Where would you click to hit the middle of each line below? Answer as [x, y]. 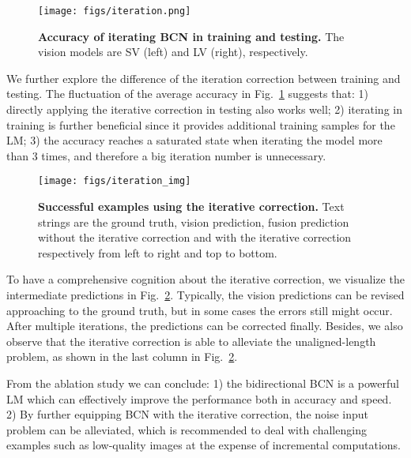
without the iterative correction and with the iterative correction [195, 237]
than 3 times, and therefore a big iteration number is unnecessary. [166, 155]
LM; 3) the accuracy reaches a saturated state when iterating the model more [194, 140]
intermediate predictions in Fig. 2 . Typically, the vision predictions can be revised [205, 295]
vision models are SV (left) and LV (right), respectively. [173, 52]
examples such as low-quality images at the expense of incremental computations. [204, 445]
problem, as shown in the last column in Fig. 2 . [122, 357]
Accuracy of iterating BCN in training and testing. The [191, 36]
